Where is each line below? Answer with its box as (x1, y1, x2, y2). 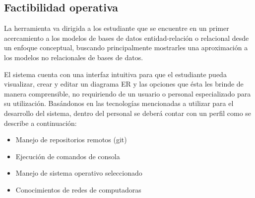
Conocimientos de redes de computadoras (15, 184, 141, 195)
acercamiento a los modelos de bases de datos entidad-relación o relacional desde (4, 32, 249, 43)
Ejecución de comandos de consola (15, 151, 120, 161)
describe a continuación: (4, 117, 77, 128)
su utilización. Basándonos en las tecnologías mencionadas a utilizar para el (4, 98, 234, 108)
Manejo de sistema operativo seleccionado (15, 168, 142, 178)
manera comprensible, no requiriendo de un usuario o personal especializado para (4, 88, 251, 99)
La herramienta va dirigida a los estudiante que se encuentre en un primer (4, 23, 229, 33)
